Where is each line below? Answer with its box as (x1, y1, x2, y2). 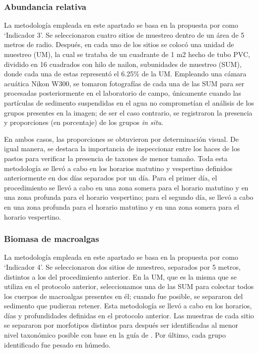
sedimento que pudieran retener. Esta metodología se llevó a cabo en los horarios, (4, 300, 252, 311)
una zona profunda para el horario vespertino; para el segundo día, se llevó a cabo (4, 192, 254, 202)
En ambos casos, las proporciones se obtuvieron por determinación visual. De (4, 133, 239, 144)
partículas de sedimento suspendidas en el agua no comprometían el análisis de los (4, 97, 254, 108)
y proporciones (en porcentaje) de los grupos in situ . (4, 117, 163, 127)
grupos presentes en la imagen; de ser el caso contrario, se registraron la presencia (4, 107, 253, 118)
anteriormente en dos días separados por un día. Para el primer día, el (4, 173, 217, 183)
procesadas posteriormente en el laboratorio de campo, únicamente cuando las (4, 88, 242, 98)
